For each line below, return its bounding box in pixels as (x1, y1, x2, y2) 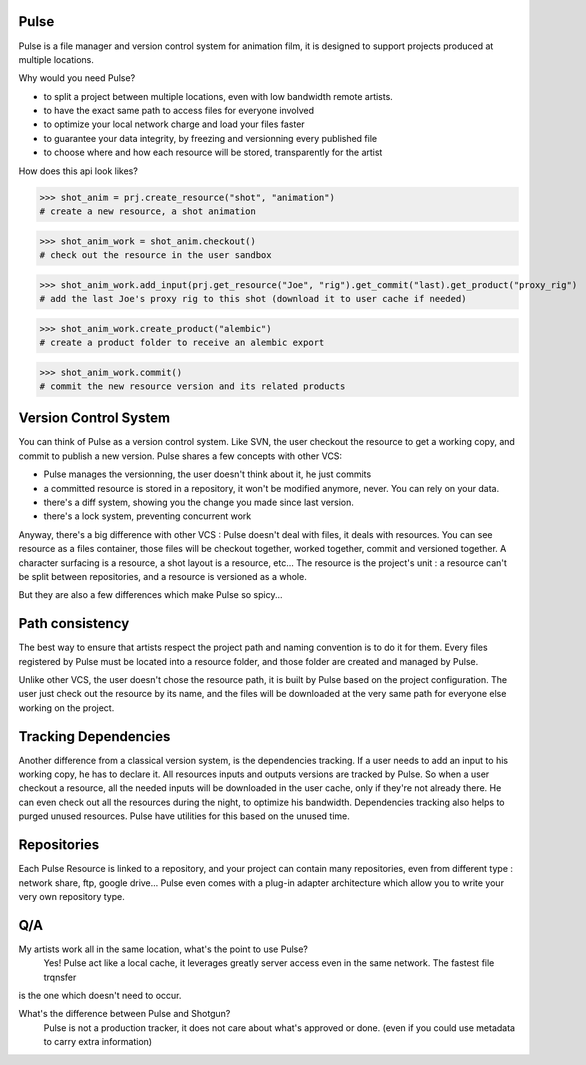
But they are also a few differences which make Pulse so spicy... (18, 589, 284, 601)
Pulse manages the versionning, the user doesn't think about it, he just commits (43, 468, 372, 480)
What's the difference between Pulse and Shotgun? (18, 1008, 231, 1020)
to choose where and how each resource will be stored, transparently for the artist (43, 146, 383, 159)
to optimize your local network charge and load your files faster (43, 118, 305, 130)
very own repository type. (18, 890, 125, 902)
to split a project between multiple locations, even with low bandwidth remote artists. (43, 90, 394, 102)
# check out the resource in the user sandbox (39, 249, 272, 260)
